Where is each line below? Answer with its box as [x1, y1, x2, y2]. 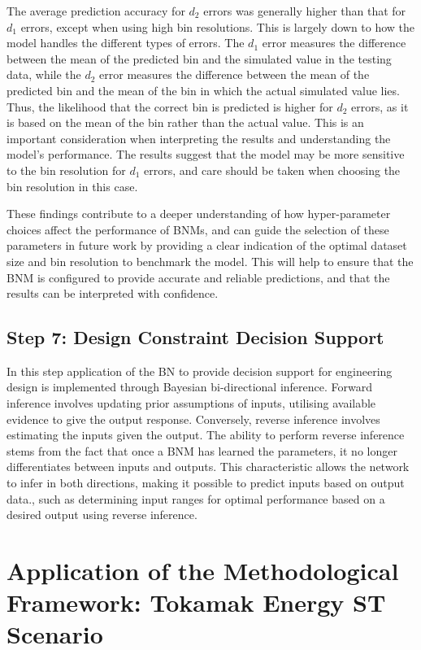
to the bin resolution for [7, 161, 126, 178]
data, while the [7, 66, 81, 83]
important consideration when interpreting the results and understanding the [7, 129, 391, 146]
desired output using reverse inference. [7, 506, 197, 523]
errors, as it [351, 98, 409, 115]
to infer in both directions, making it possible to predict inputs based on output [7, 474, 405, 491]
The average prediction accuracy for [7, 2, 185, 19]
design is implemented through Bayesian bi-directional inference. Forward [7, 378, 373, 395]
